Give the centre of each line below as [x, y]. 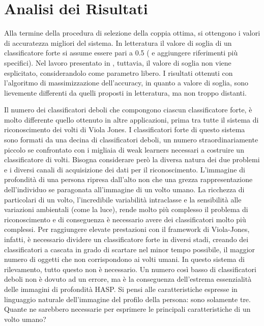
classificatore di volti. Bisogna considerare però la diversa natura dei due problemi [132, 159]
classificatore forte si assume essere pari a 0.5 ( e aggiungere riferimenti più [121, 53]
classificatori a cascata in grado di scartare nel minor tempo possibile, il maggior [130, 249]
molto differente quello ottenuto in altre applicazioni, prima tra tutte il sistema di [131, 119]
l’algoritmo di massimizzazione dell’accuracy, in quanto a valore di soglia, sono [126, 83]
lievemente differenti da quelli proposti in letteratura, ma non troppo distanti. [125, 92]
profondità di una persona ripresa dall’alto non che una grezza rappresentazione [128, 179]
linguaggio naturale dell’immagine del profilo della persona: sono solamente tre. [127, 299]
